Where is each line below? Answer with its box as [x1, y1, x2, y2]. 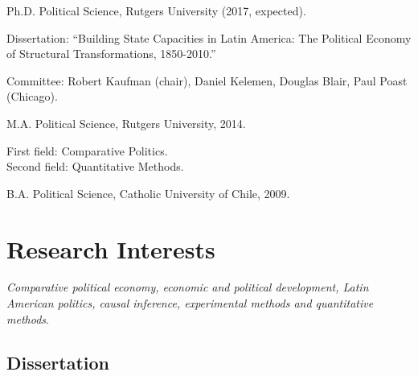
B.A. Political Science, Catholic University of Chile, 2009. [6, 184, 290, 201]
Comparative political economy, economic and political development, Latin [6, 279, 369, 295]
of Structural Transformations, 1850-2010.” [6, 45, 216, 62]
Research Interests [6, 232, 215, 265]
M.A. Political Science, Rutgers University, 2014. [6, 114, 246, 131]
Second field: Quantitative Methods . [6, 158, 184, 175]
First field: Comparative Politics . [6, 142, 168, 159]
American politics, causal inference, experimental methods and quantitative [6, 295, 374, 312]
